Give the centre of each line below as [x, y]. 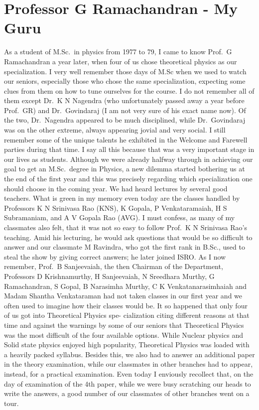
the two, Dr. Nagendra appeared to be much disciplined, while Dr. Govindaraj [125, 120]
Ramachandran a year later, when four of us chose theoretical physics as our [121, 61]
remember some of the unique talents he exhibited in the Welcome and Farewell [126, 139]
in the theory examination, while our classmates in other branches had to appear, [129, 364]
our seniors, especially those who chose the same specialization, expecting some [125, 81]
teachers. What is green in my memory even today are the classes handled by [122, 198]
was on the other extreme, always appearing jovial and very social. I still [115, 130]
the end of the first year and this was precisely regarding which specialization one [128, 179]
